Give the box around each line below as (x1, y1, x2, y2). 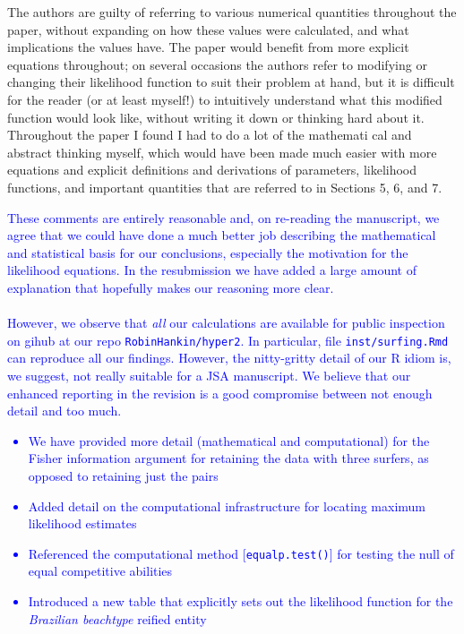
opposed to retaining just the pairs (28, 466, 219, 484)
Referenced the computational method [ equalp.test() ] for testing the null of (28, 544, 454, 562)
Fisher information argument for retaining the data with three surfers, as (28, 449, 429, 467)
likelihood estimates (28, 514, 137, 533)
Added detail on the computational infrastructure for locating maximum (28, 496, 426, 515)
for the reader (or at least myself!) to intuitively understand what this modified (7, 90, 443, 108)
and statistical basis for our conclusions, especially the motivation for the (7, 243, 408, 261)
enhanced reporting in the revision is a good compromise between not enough (7, 383, 433, 402)
